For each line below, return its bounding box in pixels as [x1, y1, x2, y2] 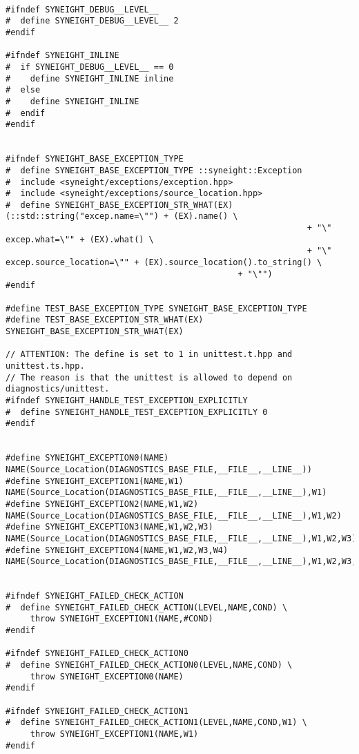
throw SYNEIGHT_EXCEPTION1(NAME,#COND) [30, 614, 213, 624]
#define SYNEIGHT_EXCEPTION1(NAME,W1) [6, 476, 184, 486]
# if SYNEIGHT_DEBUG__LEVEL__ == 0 [6, 61, 174, 72]
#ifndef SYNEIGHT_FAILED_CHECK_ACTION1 [6, 706, 188, 716]
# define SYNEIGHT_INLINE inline [6, 73, 174, 84]
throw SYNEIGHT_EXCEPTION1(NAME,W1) [30, 729, 199, 739]
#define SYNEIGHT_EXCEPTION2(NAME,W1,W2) [6, 499, 199, 509]
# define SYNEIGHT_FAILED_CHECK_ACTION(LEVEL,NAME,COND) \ [6, 602, 288, 612]
